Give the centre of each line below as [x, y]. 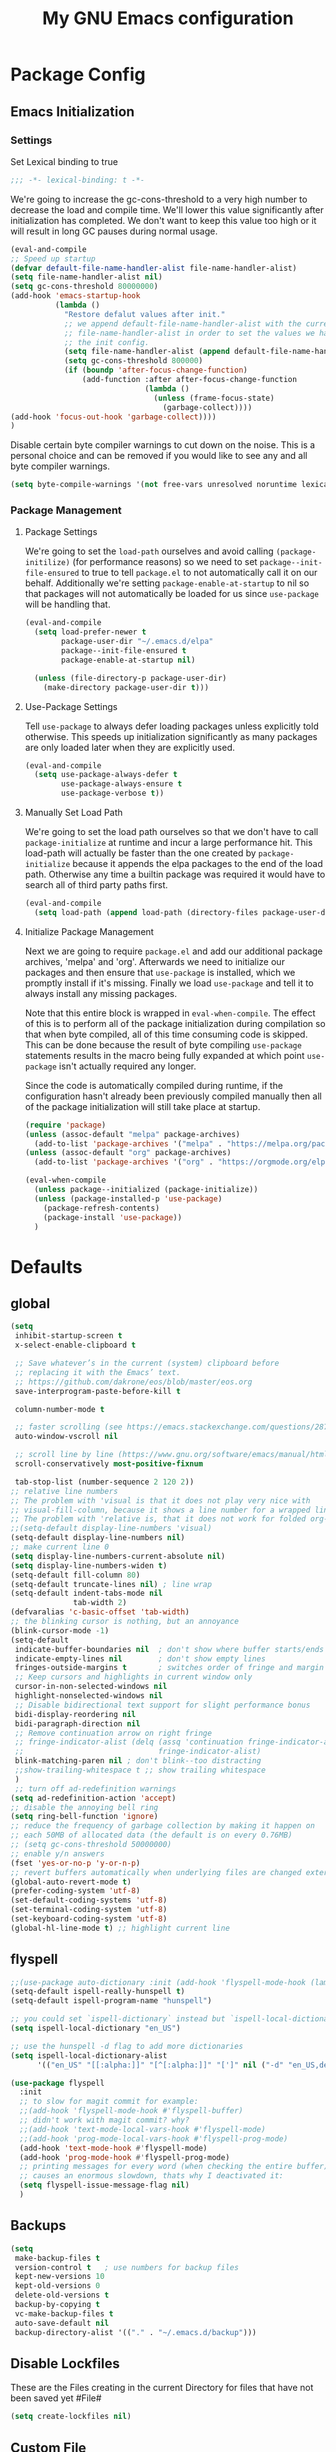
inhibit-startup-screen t [68, 1336]
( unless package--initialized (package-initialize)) [146, 1190]
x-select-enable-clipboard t [75, 1345]
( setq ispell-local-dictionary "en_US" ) [96, 2028]
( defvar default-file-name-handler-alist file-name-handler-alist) [154, 268]
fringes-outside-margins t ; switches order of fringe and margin [169, 1668]
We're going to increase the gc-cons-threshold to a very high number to [159, 199]
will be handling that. [67, 604]
